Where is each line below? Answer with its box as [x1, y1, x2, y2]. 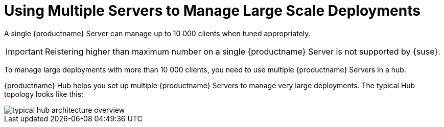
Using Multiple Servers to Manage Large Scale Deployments [4, 2, 420, 19]
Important [6, 46, 43, 57]
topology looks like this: [4, 89, 84, 98]
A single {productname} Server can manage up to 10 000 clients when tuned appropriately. [4, 29, 311, 38]
